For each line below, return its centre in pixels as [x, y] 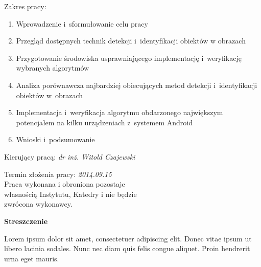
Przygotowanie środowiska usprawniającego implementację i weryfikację [129, 58]
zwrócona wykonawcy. [38, 204]
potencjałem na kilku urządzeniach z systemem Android [104, 122]
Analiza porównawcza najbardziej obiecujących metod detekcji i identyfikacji [137, 85]
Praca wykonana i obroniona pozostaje [65, 184]
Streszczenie [26, 221]
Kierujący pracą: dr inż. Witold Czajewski [70, 156]
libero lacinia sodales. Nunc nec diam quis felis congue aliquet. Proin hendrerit [127, 248]
